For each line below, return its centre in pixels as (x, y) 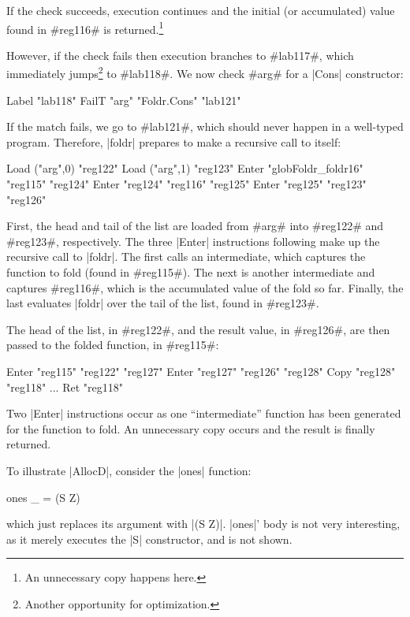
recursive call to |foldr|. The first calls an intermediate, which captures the (186, 256)
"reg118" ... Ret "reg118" (65, 387)
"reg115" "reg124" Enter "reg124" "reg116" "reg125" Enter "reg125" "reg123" (186, 184)
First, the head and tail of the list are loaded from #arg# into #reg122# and (195, 226)
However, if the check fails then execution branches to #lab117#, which (180, 55)
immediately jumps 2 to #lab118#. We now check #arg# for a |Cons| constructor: (205, 72)
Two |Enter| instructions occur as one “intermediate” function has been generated (204, 413)
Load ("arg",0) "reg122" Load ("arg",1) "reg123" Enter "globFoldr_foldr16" (185, 168)
